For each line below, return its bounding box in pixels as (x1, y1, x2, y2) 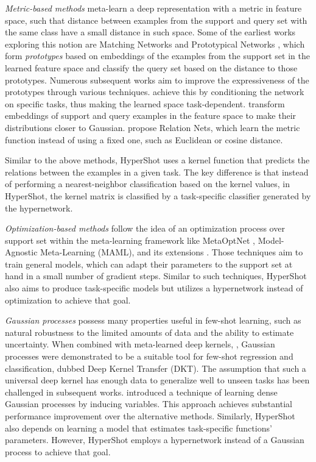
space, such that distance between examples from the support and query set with (5, 13, 307, 26)
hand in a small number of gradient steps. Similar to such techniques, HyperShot (5, 269, 307, 282)
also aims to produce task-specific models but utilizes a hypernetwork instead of (5, 282, 303, 294)
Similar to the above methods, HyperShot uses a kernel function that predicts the (5, 154, 310, 166)
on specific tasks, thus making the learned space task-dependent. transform (5, 97, 285, 110)
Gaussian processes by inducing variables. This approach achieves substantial (5, 397, 292, 410)
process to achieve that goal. (5, 445, 111, 458)
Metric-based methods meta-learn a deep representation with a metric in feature (5, 2, 302, 14)
